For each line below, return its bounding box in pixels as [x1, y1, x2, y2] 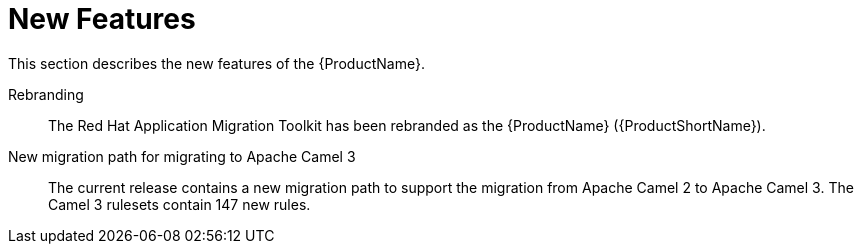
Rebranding [8, 85, 84, 103]
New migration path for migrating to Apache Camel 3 [8, 147, 356, 165]
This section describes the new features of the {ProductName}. [8, 54, 425, 72]
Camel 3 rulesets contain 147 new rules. [48, 195, 311, 213]
